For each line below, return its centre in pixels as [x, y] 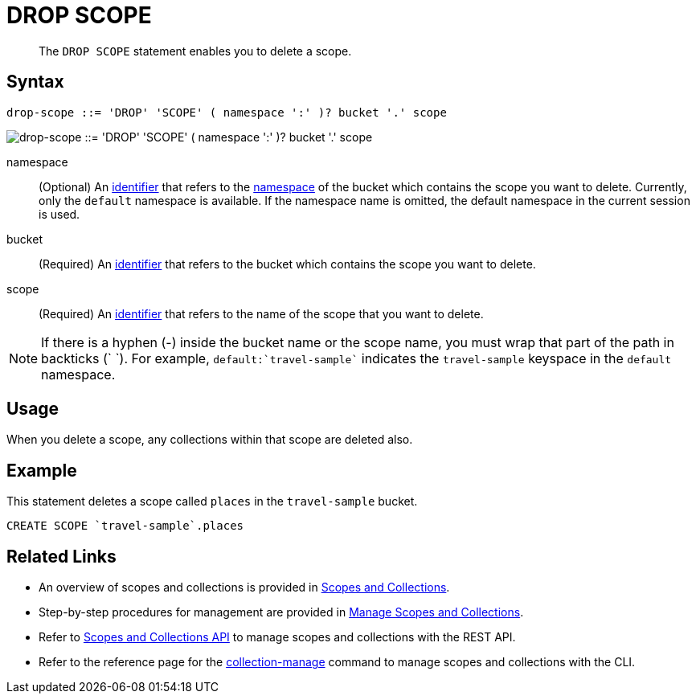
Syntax [35, 82]
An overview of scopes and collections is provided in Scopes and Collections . [244, 587]
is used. [59, 214]
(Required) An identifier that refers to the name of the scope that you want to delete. [261, 313]
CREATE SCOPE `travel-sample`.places [125, 526]
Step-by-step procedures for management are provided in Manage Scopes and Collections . [281, 612]
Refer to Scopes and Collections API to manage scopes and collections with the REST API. [277, 637]
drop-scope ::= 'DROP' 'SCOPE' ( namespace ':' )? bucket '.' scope [227, 112]
